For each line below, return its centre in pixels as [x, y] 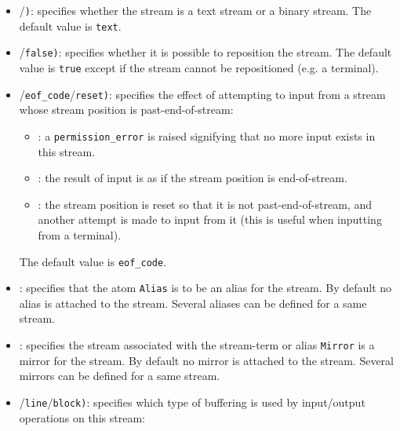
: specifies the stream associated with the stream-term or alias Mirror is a [197, 345]
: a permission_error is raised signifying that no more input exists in [207, 135]
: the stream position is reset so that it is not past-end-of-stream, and [205, 204]
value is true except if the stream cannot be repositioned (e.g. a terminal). [199, 67]
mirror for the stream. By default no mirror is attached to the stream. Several [206, 360]
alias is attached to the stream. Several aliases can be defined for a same [193, 303]
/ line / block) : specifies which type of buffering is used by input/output [192, 402]
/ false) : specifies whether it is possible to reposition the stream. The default [205, 52]
